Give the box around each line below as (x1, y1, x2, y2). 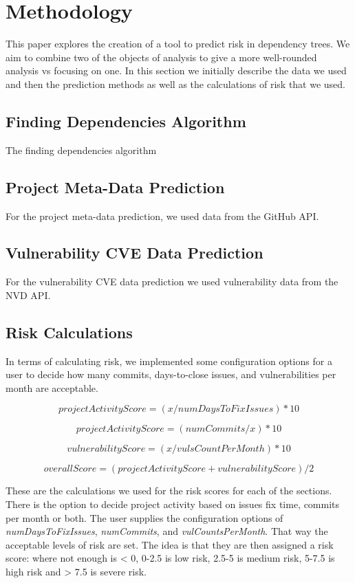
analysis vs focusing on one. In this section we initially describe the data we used (6, 63, 347, 78)
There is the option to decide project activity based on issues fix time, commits (6, 497, 340, 511)
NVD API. (6, 287, 51, 302)
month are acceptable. (6, 380, 98, 395)
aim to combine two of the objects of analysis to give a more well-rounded (6, 49, 317, 64)
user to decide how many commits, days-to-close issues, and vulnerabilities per (6, 367, 336, 382)
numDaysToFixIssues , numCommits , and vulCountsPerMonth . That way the (6, 524, 328, 538)
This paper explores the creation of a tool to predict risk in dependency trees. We (6, 36, 350, 51)
